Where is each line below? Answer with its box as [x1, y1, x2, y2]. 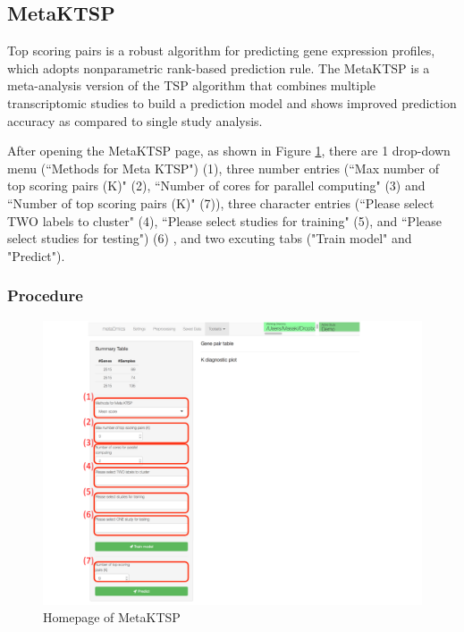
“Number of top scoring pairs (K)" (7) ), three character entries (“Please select [7, 193, 434, 212]
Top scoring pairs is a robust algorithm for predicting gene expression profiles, [7, 41, 435, 60]
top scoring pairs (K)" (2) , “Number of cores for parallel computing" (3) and [7, 176, 426, 195]
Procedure [7, 284, 83, 307]
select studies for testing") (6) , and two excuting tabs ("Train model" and [7, 229, 412, 248]
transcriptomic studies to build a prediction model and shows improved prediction [7, 93, 457, 112]
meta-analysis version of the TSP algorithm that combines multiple [7, 76, 376, 95]
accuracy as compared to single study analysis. [7, 111, 263, 130]
